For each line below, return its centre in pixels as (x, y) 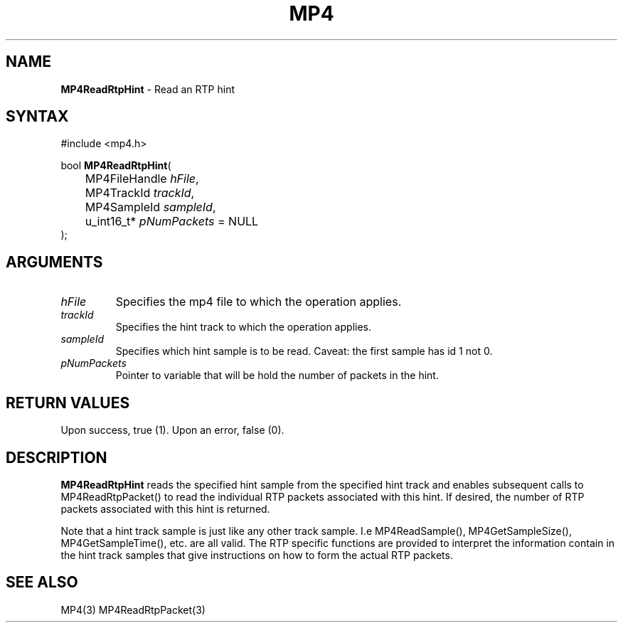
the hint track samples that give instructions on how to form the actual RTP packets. (257, 555)
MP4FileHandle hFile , (142, 179)
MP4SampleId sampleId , (150, 207)
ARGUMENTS (54, 262)
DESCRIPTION (57, 457)
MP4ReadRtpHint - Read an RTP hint (148, 89)
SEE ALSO (42, 582)
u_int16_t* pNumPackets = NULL (172, 222)
